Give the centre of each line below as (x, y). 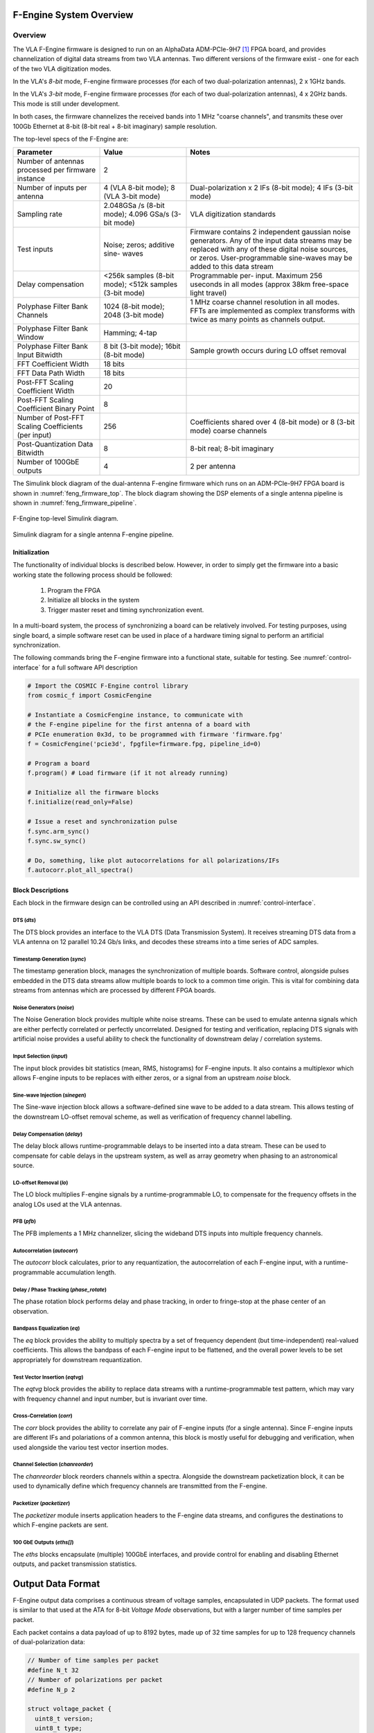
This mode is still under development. (66, 103)
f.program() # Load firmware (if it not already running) (128, 773)
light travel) (208, 293)
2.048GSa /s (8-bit (134, 206)
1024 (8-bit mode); (134, 306)
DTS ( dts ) (24, 920)
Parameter (35, 153)
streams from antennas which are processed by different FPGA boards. (114, 991)
